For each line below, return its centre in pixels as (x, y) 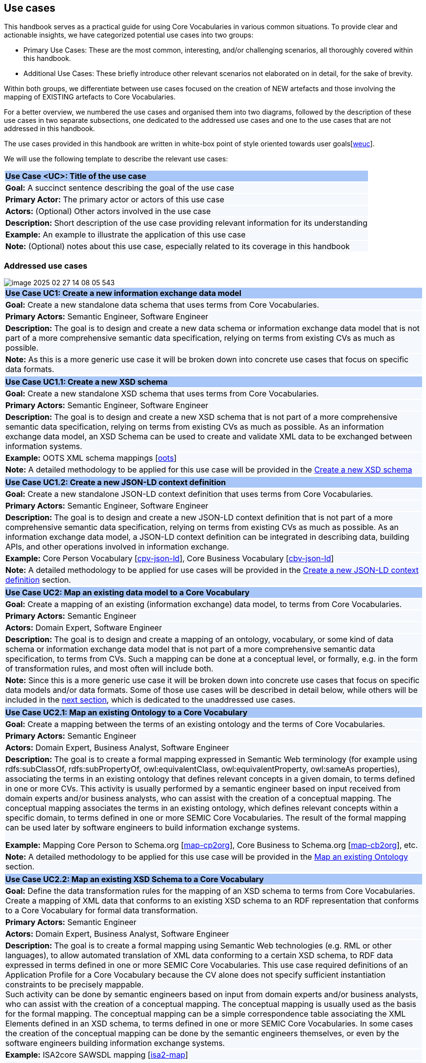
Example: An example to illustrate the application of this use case (126, 235)
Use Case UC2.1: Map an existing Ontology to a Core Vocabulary (126, 713)
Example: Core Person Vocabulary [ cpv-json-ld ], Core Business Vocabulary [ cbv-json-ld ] (170, 559)
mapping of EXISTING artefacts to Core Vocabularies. (90, 97)
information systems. (44, 446)
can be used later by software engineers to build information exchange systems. (153, 828)
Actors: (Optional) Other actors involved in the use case (108, 211)
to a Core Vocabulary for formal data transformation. (102, 911)
